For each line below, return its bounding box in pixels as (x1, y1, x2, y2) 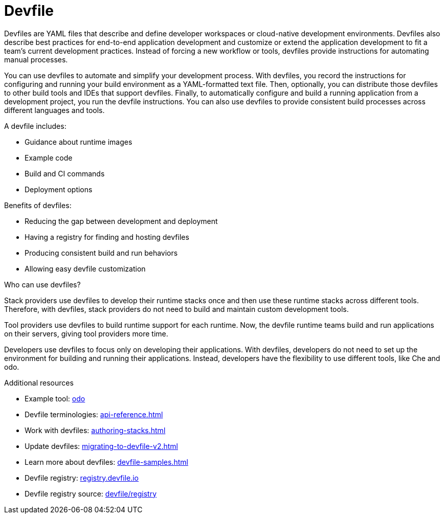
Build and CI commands (25, 169, 105, 178)
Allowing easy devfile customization (25, 264, 146, 273)
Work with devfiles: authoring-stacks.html (25, 425, 166, 435)
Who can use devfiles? (4, 280, 81, 289)
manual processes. (4, 55, 68, 64)
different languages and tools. (4, 105, 105, 115)
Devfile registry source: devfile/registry (25, 489, 157, 498)
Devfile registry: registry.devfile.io (25, 473, 139, 482)
